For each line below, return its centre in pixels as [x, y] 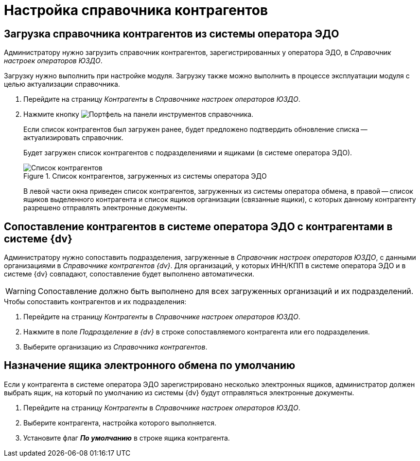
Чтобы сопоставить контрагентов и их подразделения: [95, 302]
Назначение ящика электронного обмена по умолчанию [150, 366]
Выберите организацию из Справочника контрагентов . [115, 347]
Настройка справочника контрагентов [136, 10]
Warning [21, 291]
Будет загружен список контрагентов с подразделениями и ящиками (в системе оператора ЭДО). [188, 153]
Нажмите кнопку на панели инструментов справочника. [139, 114]
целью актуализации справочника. [62, 84]
